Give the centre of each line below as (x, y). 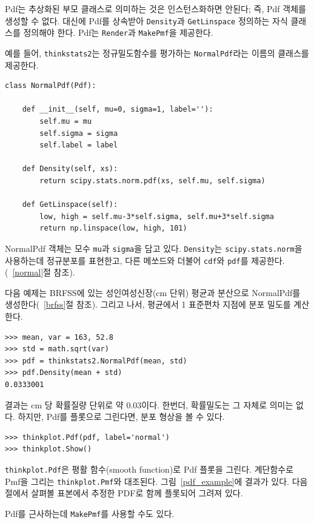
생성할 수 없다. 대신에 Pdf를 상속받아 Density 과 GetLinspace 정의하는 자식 (146, 20)
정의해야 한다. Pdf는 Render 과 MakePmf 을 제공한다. (118, 32)
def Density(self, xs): (70, 169)
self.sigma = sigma (79, 133)
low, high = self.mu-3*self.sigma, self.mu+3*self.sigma (157, 216)
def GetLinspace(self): (70, 205)
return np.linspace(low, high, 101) (113, 228)
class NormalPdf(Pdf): (51, 86)
